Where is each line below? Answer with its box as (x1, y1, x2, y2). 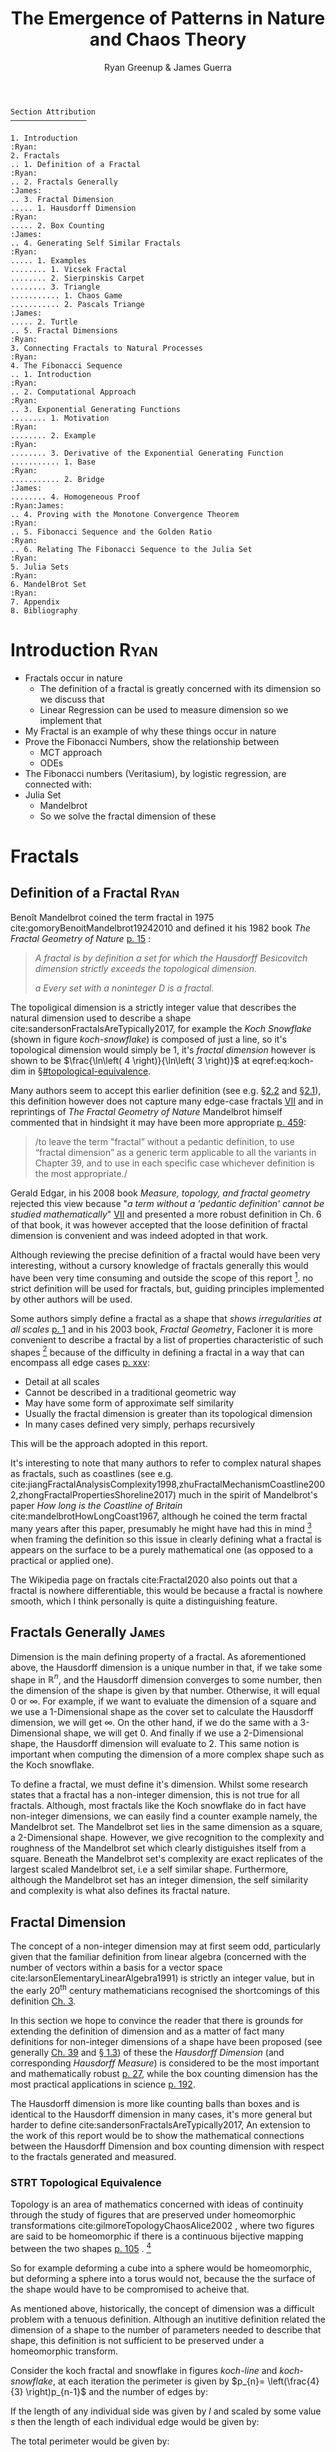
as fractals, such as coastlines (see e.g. (10, 1468, 174, 1480)
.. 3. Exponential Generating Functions (10, 404, 182, 414)
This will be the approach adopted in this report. (10, 1438, 208, 1450)
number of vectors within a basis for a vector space (10, 1962, 223, 1974)
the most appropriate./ (34, 1167, 128, 1179)
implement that (39, 714, 102, 726)
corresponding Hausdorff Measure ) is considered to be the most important (10, 2057, 320, 2069)
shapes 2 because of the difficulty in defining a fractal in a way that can (10, 1344, 305, 1358)
